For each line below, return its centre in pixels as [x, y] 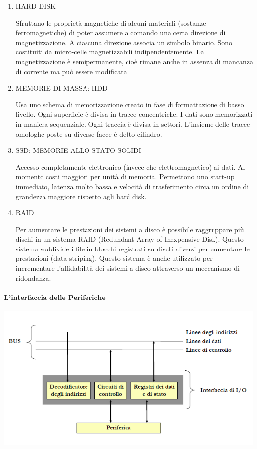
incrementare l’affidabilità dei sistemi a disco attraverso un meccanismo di [128, 268]
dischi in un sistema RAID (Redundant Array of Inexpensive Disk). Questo [129, 239]
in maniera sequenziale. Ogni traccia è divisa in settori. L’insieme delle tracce [133, 124]
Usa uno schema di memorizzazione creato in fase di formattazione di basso [130, 104]
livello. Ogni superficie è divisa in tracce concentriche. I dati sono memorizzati [134, 114]
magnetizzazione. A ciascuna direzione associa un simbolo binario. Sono [124, 42]
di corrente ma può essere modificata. [72, 71]
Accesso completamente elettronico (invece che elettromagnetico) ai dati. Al [130, 167]
